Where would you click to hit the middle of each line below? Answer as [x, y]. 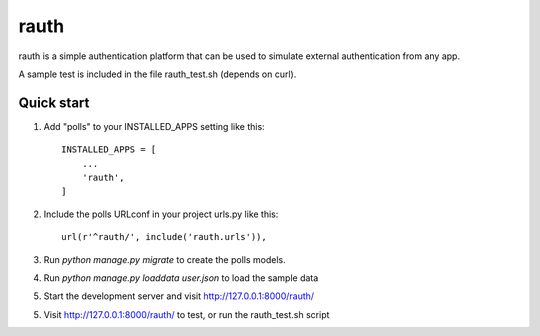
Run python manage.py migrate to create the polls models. [164, 259]
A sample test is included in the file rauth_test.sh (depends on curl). [157, 74]
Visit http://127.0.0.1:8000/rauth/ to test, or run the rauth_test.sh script [186, 314]
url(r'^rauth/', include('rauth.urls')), [164, 237]
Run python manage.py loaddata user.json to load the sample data [181, 277]
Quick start [54, 102]
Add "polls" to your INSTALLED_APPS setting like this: [154, 126]
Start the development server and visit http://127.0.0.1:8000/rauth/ [179, 296]
